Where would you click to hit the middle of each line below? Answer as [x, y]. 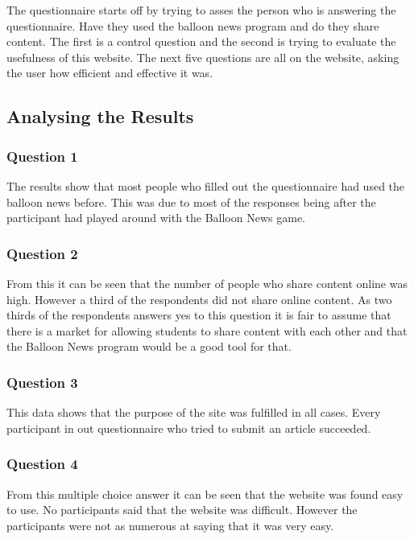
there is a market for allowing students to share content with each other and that [207, 330]
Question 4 [42, 464]
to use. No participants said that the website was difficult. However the [182, 510]
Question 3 [42, 382]
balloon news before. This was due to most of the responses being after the [191, 202]
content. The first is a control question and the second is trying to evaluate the [201, 41]
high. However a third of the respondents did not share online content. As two [199, 299]
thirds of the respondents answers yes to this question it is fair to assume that [199, 315]
